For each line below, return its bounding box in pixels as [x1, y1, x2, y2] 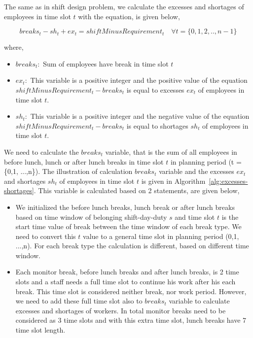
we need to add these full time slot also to [15, 296, 143, 306]
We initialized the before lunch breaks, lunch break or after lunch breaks [15, 202, 235, 212]
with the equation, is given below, [78, 11, 180, 21]
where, [4, 42, 24, 52]
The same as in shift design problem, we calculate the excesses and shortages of [4, 1, 244, 11]
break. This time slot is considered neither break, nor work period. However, [15, 286, 247, 296]
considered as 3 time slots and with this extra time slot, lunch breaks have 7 [15, 315, 247, 325]
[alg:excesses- [209, 175, 248, 186]
